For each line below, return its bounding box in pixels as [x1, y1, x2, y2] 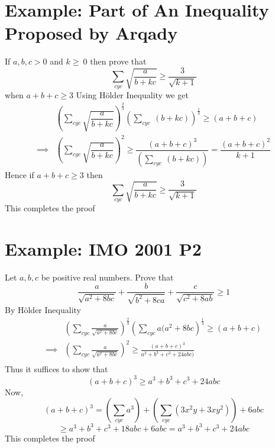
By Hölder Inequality [5, 303, 81, 315]
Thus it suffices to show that [5, 363, 108, 375]
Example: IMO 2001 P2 [5, 236, 202, 260]
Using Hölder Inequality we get [76, 88, 189, 101]
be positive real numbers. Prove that [41, 270, 174, 283]
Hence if [5, 168, 34, 181]
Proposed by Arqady [5, 21, 178, 45]
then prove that [90, 55, 147, 67]
